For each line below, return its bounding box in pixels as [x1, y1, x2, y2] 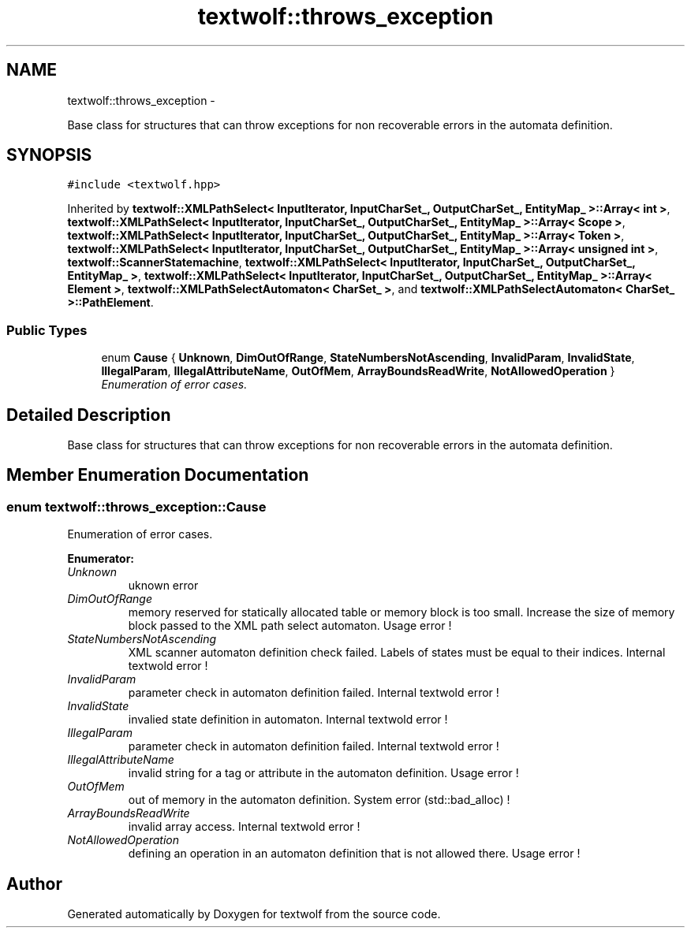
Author [6, 873, 62, 894]
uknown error [128, 579, 199, 593]
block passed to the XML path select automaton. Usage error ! [128, 619, 452, 633]
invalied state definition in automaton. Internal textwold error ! [128, 713, 448, 727]
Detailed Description [6, 404, 171, 425]
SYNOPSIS [6, 145, 92, 166]
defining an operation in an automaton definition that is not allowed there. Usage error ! [128, 847, 581, 861]
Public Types [6, 322, 88, 338]
